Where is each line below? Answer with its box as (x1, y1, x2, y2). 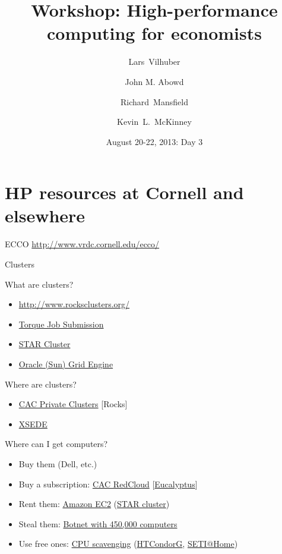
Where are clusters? (5, 377, 77, 390)
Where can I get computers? (5, 437, 108, 450)
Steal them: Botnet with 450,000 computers (18, 517, 178, 530)
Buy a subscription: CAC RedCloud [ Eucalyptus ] (18, 477, 198, 490)
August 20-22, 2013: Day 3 (106, 135, 203, 147)
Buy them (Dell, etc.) (18, 457, 97, 470)
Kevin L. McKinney (117, 115, 192, 128)
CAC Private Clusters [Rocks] (18, 398, 128, 410)
